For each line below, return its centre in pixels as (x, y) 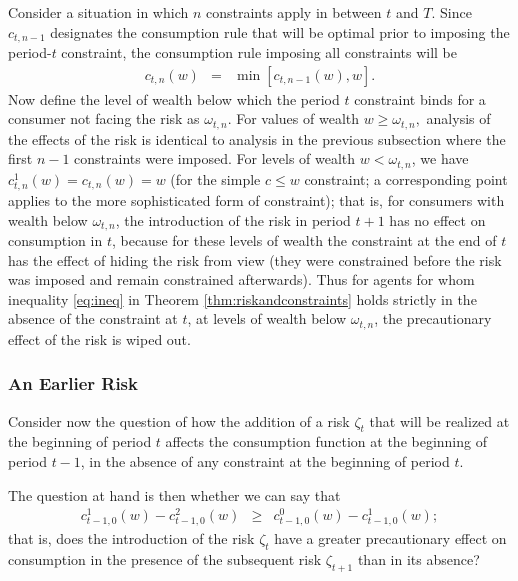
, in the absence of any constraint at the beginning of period (265, 461)
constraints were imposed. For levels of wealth (215, 158)
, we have (440, 158)
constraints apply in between (294, 12)
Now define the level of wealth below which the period (174, 98)
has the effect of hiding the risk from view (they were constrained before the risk (255, 259)
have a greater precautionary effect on (390, 538)
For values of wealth (298, 118)
